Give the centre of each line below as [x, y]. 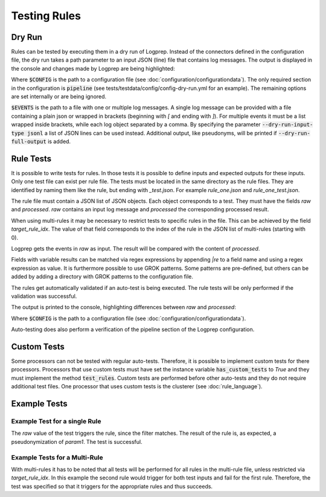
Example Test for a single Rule [56, 421]
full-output [29, 141]
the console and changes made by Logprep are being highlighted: [93, 68]
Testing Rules [46, 16]
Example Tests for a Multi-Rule [57, 457]
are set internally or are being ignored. [59, 97]
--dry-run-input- [287, 125]
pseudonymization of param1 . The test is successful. [77, 441]
